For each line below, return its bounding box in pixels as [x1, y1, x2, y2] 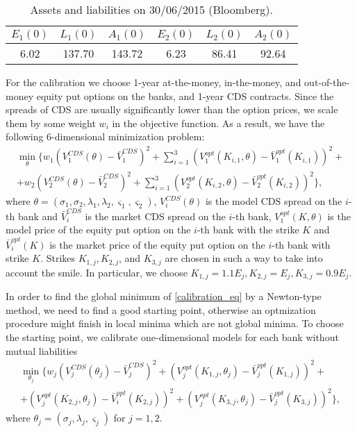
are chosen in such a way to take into [165, 251, 323, 265]
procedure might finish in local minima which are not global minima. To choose [6, 316, 344, 331]
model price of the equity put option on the [6, 222, 191, 237]
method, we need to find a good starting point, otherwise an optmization [6, 302, 316, 317]
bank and [17, 208, 58, 223]
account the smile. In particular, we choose [6, 265, 188, 279]
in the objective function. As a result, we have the [112, 115, 325, 130]
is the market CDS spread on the [85, 208, 226, 223]
